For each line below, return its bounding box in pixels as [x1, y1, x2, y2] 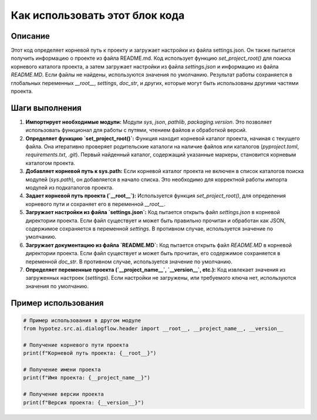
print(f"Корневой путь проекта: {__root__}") [23, 350, 157, 357]
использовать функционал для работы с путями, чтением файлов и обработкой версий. [25, 127, 247, 134]
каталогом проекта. [25, 159, 76, 167]
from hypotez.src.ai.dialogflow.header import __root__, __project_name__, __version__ [23, 326, 284, 332]
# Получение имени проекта [23, 367, 101, 373]
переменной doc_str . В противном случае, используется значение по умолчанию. [25, 258, 233, 265]
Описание [11, 31, 50, 41]
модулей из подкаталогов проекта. [25, 184, 114, 191]
